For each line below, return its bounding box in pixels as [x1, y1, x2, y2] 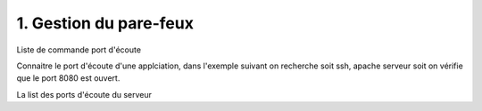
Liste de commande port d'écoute [16, 44, 142, 55]
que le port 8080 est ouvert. [16, 73, 120, 83]
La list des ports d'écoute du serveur [16, 89, 152, 99]
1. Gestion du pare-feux [16, 13, 194, 33]
